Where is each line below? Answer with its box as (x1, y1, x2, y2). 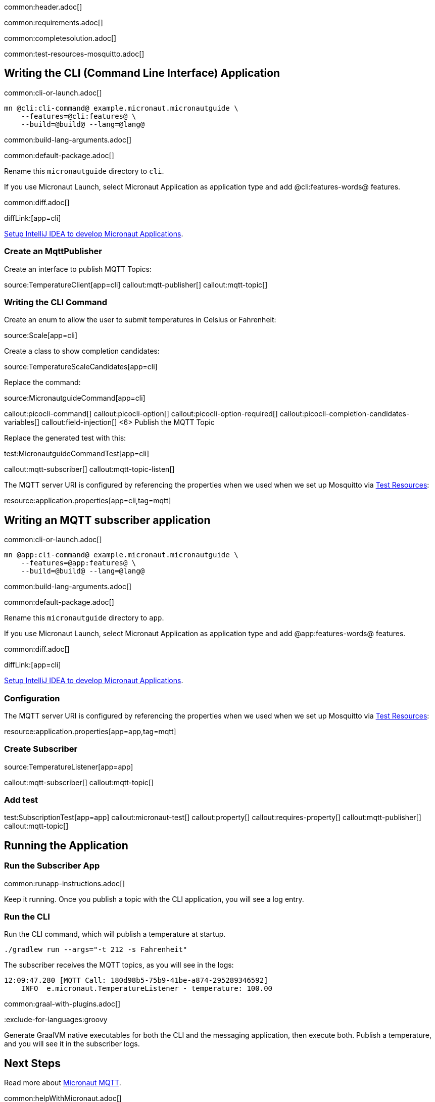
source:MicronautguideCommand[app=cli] (4, 394, 146, 403)
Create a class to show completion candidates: (4, 347, 160, 356)
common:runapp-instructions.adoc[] (4, 879, 125, 888)
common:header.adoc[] (4, 3, 82, 11)
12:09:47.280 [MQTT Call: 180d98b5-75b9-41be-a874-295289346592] (4, 976, 268, 985)
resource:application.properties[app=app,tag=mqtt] (4, 727, 176, 736)
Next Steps (4, 1057, 61, 1070)
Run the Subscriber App (4, 860, 100, 871)
